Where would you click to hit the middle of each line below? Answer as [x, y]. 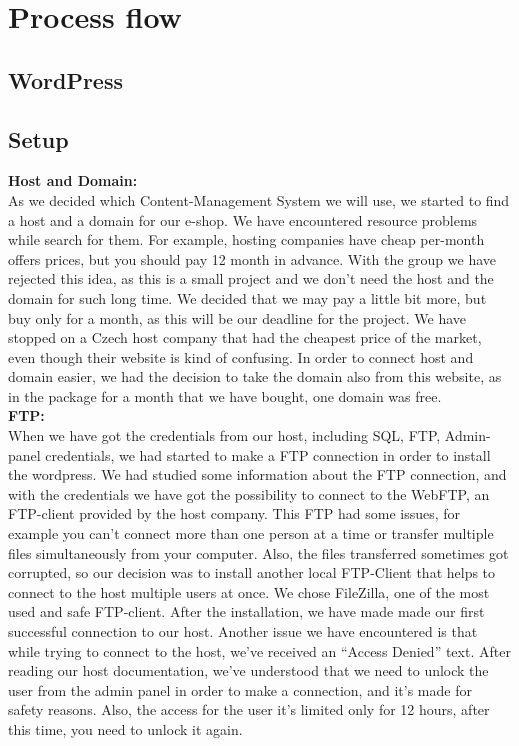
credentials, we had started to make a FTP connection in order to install [268, 454]
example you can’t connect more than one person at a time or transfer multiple [251, 533]
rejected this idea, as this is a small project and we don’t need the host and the [251, 278]
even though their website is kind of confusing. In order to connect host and [241, 356]
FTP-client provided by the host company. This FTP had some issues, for [234, 513]
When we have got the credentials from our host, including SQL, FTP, [224, 435]
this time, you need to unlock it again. [125, 728]
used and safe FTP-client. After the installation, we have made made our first [246, 611]
